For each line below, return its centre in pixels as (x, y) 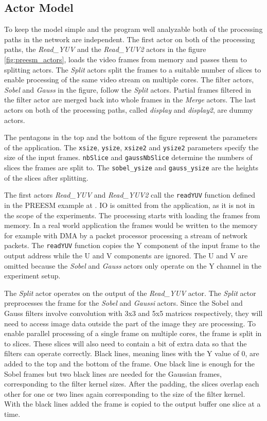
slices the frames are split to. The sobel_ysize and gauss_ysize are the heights (131, 168)
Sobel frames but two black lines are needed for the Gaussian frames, (113, 373)
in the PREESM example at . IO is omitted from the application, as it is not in (130, 205)
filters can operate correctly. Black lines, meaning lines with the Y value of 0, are (132, 353)
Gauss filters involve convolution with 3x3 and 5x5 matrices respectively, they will (133, 313)
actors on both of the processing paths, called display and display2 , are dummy (129, 109)
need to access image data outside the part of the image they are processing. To (130, 323)
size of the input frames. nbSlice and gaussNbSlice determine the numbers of (128, 157)
